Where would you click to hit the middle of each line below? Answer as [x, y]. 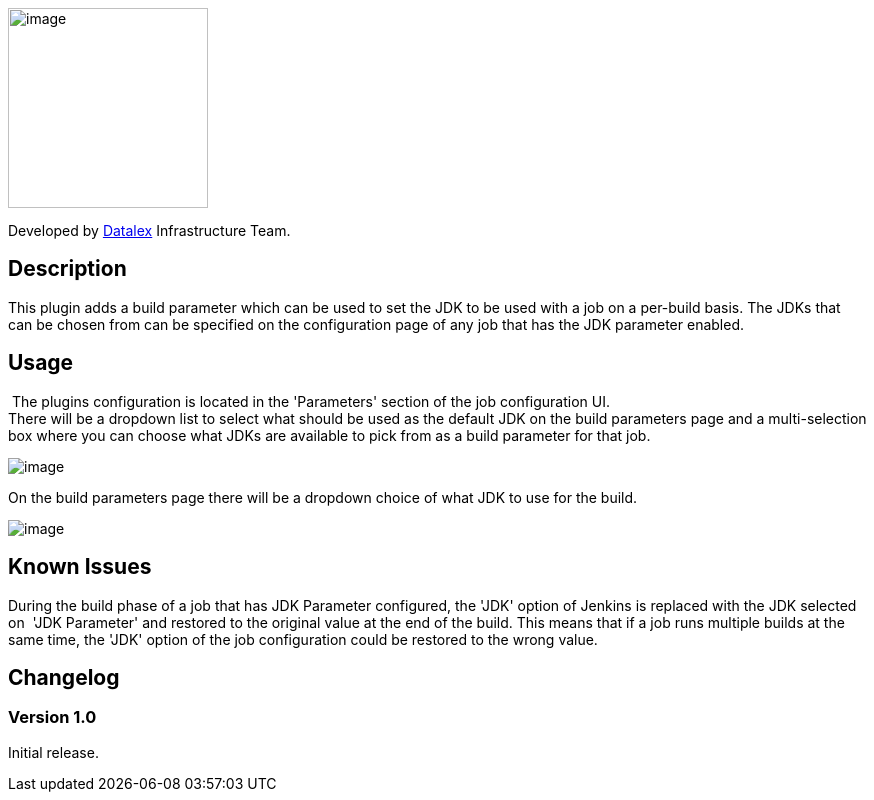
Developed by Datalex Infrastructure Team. [149, 230]
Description [67, 269]
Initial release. [53, 752]
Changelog [64, 677]
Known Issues [80, 567]
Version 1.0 [52, 717]
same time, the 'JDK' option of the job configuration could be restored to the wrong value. [303, 639]
